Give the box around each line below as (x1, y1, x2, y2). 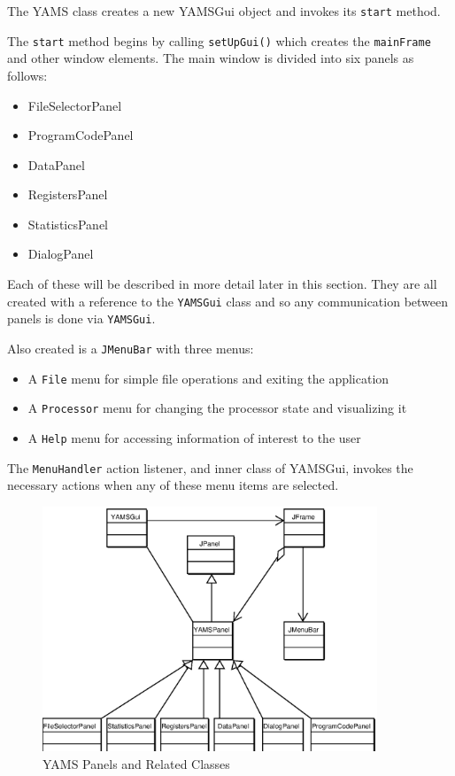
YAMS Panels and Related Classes (42, 754, 230, 772)
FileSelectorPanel (27, 96, 122, 114)
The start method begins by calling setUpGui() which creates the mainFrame (7, 31, 431, 50)
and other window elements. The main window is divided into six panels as (7, 49, 414, 67)
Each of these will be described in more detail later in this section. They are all (7, 275, 437, 293)
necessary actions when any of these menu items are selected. (7, 476, 339, 494)
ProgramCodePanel (27, 126, 134, 144)
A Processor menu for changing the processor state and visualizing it (27, 399, 407, 417)
